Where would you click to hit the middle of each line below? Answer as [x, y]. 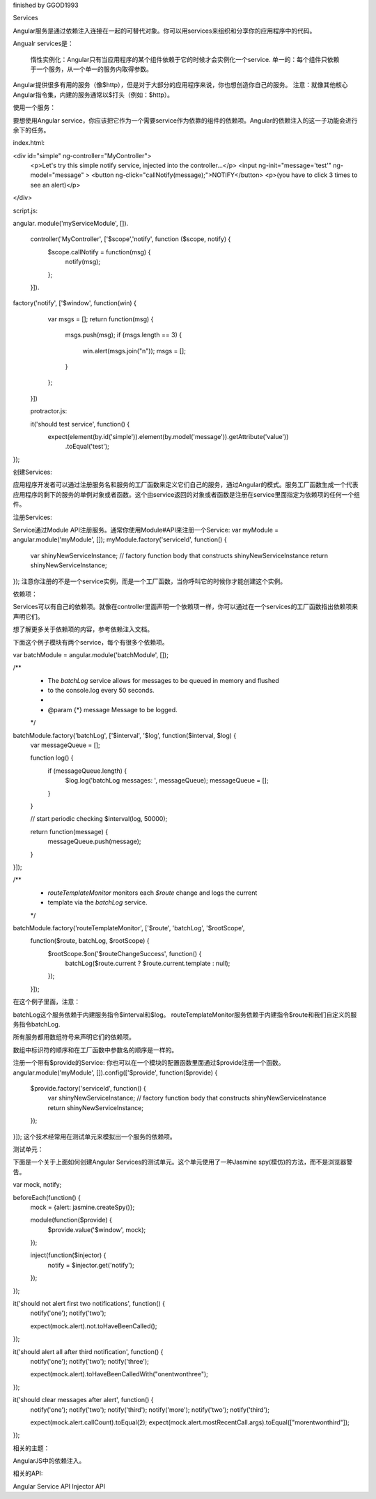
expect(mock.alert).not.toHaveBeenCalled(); [94, 1326]
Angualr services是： [44, 44]
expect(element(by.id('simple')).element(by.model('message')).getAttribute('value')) [168, 436]
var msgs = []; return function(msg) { [101, 319]
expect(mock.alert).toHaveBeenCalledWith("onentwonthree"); [119, 1374]
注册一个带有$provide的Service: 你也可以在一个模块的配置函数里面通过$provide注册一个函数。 [149, 1063]
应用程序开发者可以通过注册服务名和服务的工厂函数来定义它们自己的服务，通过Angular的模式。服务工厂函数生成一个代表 [186, 485]
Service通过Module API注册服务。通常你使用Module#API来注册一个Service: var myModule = [146, 530]
